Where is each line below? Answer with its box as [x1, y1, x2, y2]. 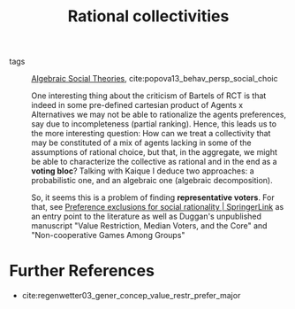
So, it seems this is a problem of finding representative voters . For [31, 192, 276, 203]
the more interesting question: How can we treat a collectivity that [31, 128, 271, 139]
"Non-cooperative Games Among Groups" [31, 230, 185, 241]
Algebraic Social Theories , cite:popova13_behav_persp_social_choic [31, 73, 278, 84]
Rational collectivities [67, 6, 230, 27]
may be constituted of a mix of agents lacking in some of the [31, 137, 252, 148]
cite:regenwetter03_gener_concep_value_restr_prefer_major [21, 290, 241, 301]
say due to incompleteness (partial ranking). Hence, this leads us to [31, 119, 276, 129]
